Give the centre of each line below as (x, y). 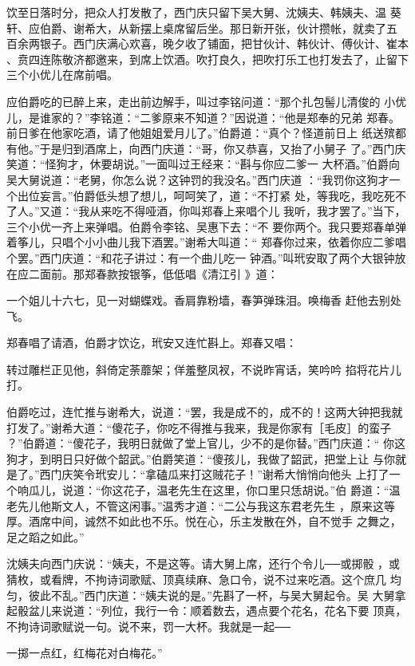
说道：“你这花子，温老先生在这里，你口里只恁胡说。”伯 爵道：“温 (231, 490)
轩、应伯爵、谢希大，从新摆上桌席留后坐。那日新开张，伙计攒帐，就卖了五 (202, 28)
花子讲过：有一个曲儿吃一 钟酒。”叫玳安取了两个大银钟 (253, 257)
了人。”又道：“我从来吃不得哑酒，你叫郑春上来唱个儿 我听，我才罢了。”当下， (206, 211)
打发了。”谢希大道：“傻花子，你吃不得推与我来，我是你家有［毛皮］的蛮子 (199, 427)
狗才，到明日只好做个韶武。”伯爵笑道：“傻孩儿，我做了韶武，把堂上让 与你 (201, 458)
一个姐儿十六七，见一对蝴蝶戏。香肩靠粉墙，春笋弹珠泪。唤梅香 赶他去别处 (204, 300)
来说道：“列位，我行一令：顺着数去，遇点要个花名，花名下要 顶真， (229, 611)
